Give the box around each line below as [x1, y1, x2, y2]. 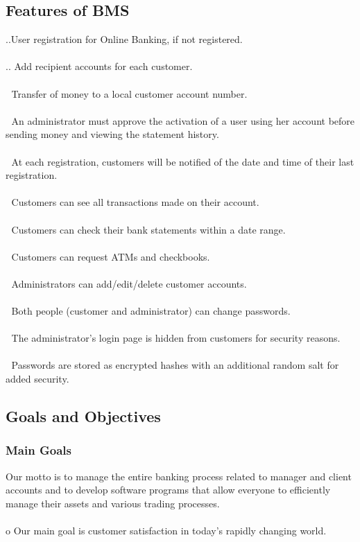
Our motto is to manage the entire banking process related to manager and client [6, 469, 352, 483]
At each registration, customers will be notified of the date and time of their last [11, 154, 354, 168]
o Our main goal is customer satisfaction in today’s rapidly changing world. [6, 523, 327, 538]
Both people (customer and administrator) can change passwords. [11, 304, 291, 318]
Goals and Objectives [6, 405, 161, 427]
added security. [6, 371, 69, 386]
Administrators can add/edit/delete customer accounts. [11, 276, 247, 290]
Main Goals [6, 442, 71, 459]
